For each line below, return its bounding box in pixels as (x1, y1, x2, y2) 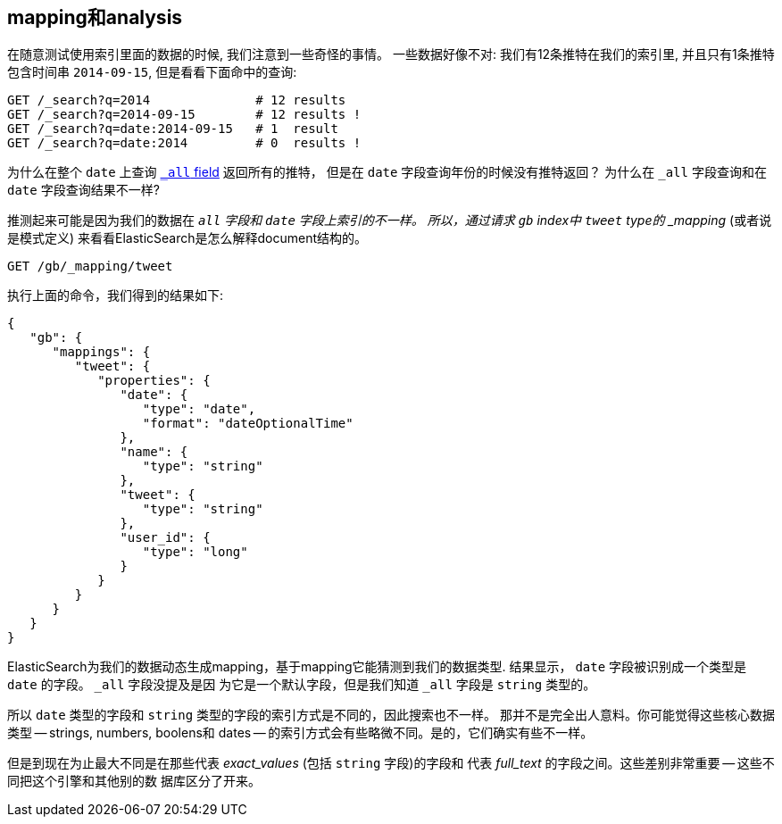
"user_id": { (120, 530, 211, 545)
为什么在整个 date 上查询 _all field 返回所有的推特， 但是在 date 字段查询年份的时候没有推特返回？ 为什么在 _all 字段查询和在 (7, 164, 767, 180)
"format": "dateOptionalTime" (142, 416, 354, 431)
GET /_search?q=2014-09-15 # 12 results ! (7, 107, 362, 122)
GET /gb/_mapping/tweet (7, 259, 173, 274)
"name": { (120, 445, 188, 460)
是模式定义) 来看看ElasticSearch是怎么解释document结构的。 (7, 230, 368, 246)
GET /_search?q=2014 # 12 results (7, 93, 346, 108)
